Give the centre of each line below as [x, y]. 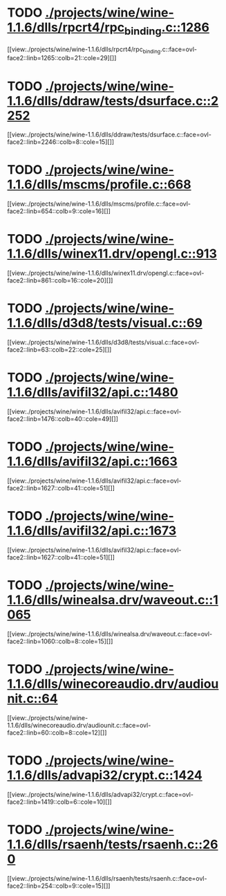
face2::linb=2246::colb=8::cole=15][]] [61, 142]
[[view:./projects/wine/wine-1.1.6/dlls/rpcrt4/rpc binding [84, 50]
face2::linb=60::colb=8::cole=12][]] [57, 733]
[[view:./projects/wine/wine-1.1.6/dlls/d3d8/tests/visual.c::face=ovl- [103, 342]
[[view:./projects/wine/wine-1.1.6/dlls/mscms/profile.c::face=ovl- [99, 204]
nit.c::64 [32, 699]
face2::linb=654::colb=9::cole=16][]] [59, 211]
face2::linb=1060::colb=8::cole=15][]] [60, 641]
